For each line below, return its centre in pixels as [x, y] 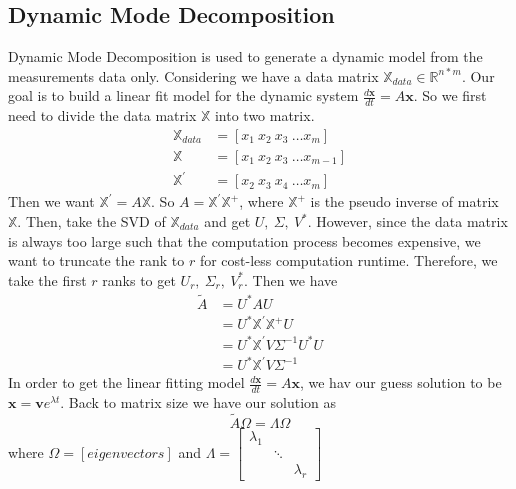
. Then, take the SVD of [91, 221]
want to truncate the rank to [96, 260]
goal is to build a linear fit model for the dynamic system [183, 95]
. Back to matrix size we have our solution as [198, 402]
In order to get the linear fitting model [126, 382]
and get [227, 221]
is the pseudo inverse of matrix [404, 201]
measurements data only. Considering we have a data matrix [193, 75]
